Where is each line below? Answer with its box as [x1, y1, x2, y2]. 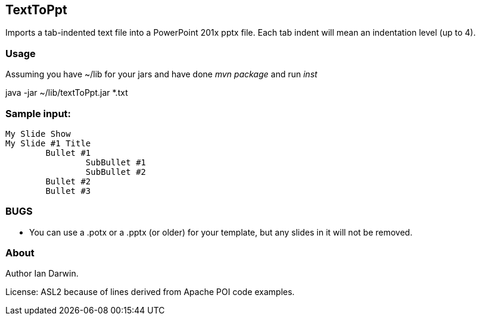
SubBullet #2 [85, 167, 147, 177]
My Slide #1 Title [5, 138, 91, 148]
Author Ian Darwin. [5, 268, 79, 279]
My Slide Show [5, 128, 71, 139]
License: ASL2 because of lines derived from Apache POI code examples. [5, 287, 295, 297]
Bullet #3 [45, 186, 91, 196]
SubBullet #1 [85, 157, 147, 167]
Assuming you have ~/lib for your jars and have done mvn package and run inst [5, 69, 317, 80]
